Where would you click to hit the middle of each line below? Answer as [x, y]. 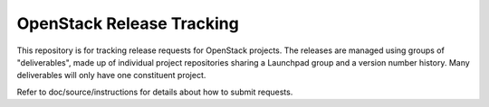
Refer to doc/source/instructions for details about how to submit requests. [155, 92]
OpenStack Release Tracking [128, 23]
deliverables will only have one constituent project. [111, 76]
